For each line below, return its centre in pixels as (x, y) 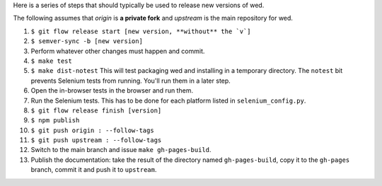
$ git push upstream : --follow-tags (96, 140)
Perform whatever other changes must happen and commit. (118, 51)
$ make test (51, 61)
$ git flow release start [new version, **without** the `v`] (141, 31)
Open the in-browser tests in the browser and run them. (112, 91)
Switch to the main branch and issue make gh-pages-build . (121, 150)
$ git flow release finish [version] (96, 110)
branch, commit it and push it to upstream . (94, 170)
